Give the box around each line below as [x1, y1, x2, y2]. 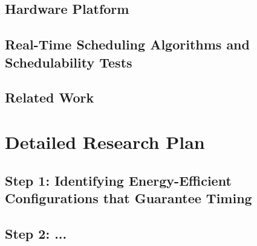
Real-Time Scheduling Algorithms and [5, 35, 250, 54]
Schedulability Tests [5, 52, 132, 71]
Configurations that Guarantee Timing [5, 188, 252, 207]
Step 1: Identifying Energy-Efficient [5, 171, 232, 189]
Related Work [5, 88, 94, 107]
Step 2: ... [5, 224, 67, 242]
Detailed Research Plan [5, 129, 205, 154]
